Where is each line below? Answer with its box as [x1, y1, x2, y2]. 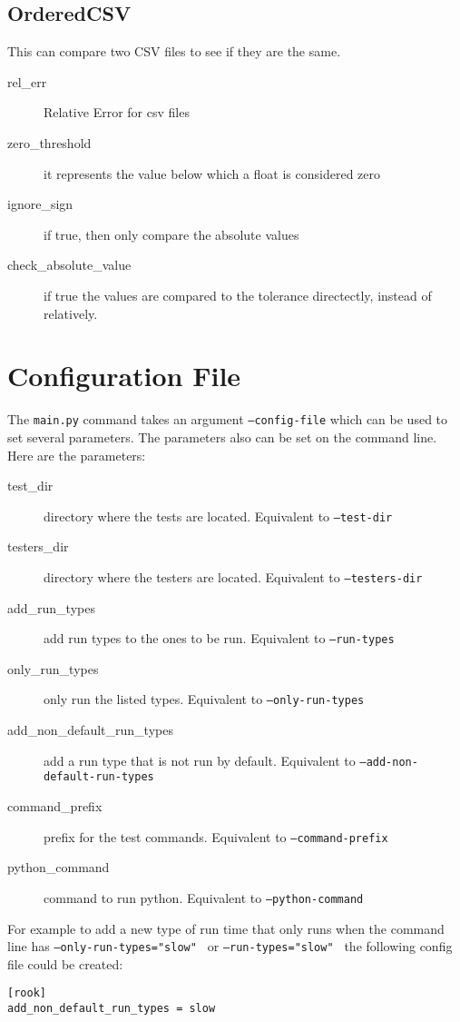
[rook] [7, 987, 46, 1000]
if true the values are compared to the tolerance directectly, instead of [44, 285, 432, 304]
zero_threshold [7, 133, 92, 152]
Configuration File [7, 357, 241, 394]
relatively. [44, 303, 98, 322]
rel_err [7, 72, 47, 91]
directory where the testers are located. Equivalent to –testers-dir [44, 567, 423, 586]
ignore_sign [7, 194, 73, 213]
